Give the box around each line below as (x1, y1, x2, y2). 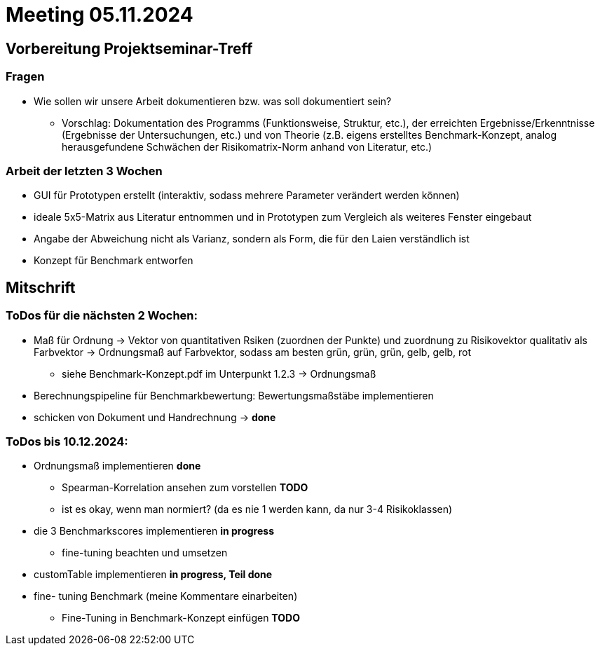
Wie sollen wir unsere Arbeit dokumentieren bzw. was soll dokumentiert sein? (34, 95, 392, 107)
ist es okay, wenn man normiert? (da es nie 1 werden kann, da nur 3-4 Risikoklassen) (62, 503, 453, 516)
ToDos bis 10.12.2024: (6, 434, 128, 448)
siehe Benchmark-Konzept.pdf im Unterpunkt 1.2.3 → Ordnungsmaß (62, 367, 376, 380)
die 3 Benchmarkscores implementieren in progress (34, 525, 274, 537)
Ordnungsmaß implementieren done (34, 460, 201, 472)
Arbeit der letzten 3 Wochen (6, 163, 163, 178)
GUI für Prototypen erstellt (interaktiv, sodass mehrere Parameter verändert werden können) (34, 189, 460, 202)
